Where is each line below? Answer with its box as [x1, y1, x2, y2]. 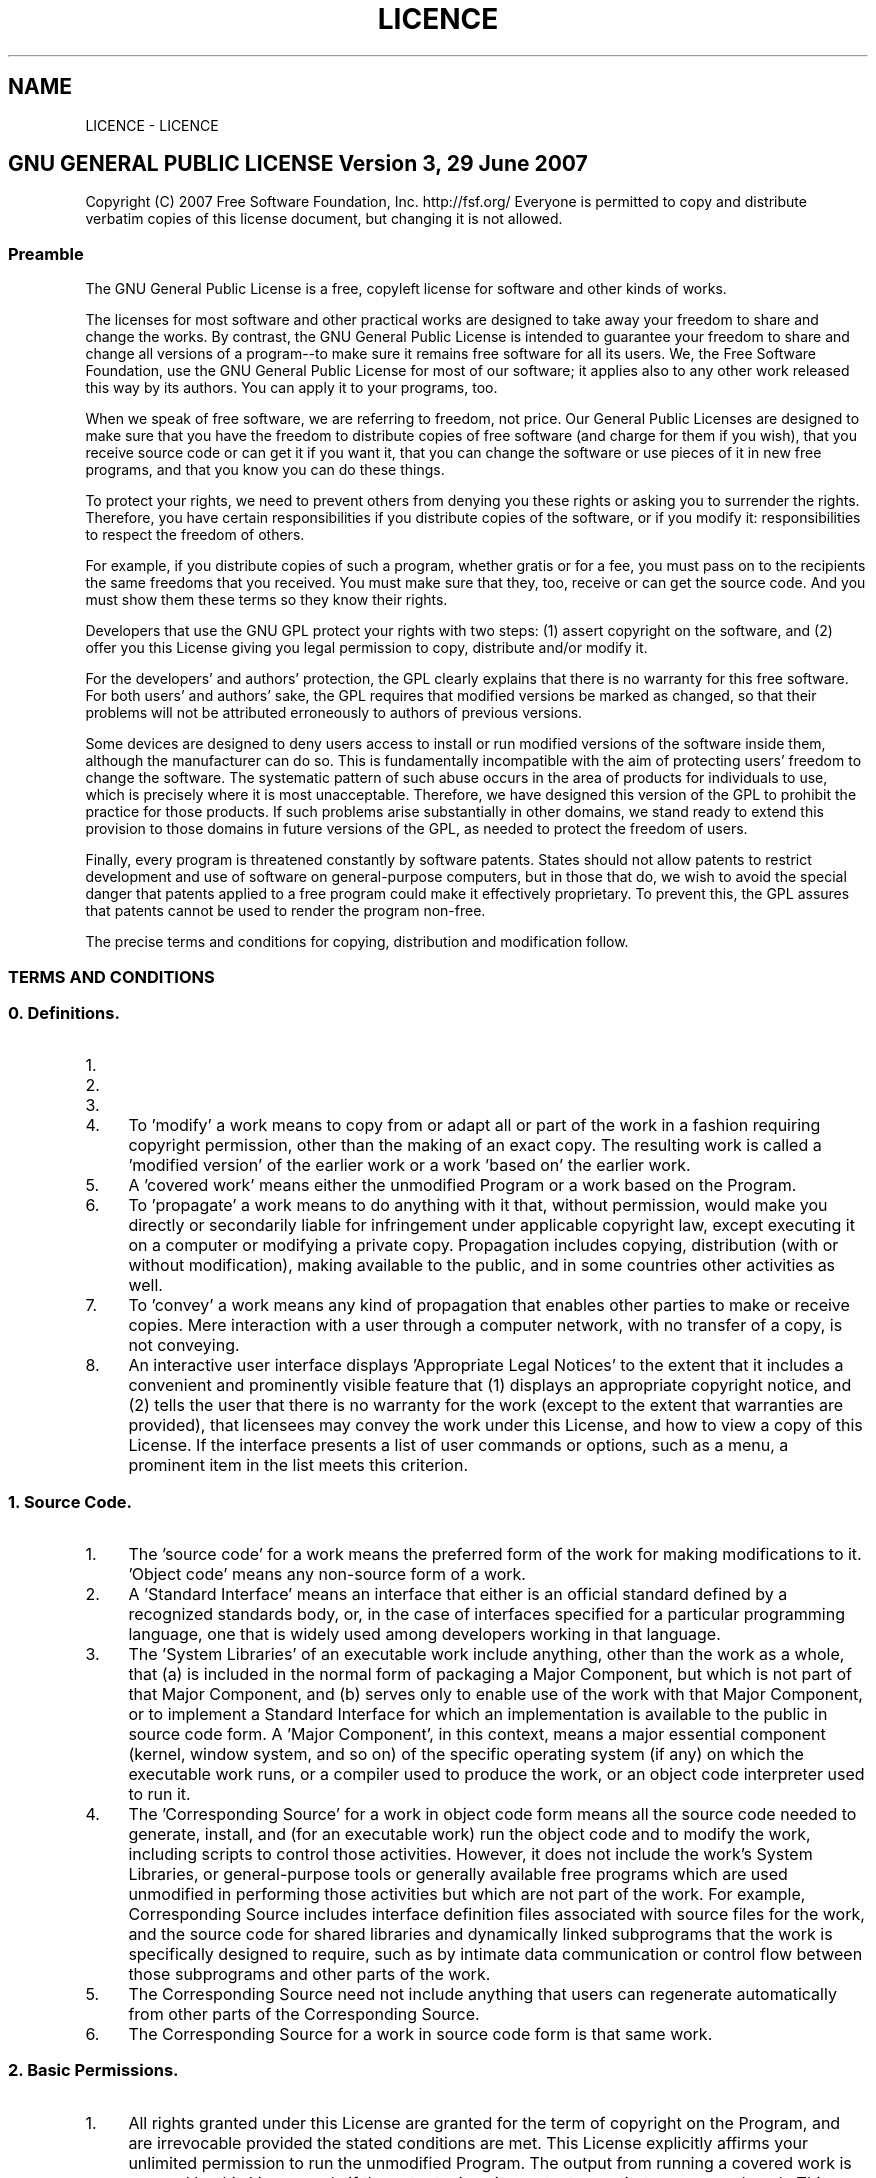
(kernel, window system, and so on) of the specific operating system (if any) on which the [128, 1744, 804, 1765]
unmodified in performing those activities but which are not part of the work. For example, [128, 1884, 806, 1905]
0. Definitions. [8, 1002, 120, 1023]
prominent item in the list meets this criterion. [128, 1455, 468, 1476]
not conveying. [128, 1335, 240, 1356]
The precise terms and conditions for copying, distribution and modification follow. [85, 933, 629, 951]
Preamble [8, 243, 84, 264]
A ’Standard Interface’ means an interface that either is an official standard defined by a [128, 1584, 788, 1605]
